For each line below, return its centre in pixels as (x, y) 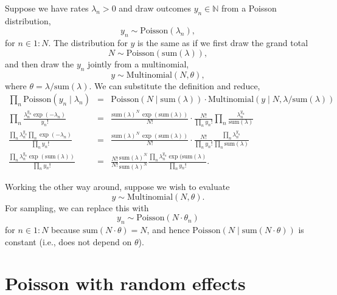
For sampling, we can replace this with (77, 207)
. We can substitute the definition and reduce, (175, 85)
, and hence (168, 230)
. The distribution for (88, 43)
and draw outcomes (155, 8)
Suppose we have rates (47, 8)
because (66, 230)
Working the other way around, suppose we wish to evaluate (117, 187)
